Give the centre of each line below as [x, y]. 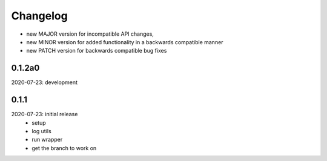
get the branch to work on [64, 148]
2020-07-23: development [45, 82]
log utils [41, 131]
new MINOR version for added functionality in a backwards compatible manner [125, 42]
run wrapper [47, 140]
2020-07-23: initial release [45, 114]
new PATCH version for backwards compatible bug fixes [97, 51]
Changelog [39, 16]
